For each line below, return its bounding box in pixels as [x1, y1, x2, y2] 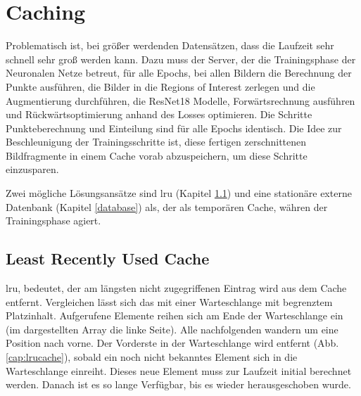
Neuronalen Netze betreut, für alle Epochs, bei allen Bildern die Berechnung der [6, 65, 352, 80]
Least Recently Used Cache [6, 248, 210, 269]
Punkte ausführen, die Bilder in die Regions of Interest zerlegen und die [6, 79, 315, 94]
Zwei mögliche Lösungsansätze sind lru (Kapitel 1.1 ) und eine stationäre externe [6, 186, 352, 200]
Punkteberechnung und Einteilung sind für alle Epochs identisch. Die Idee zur [6, 120, 342, 135]
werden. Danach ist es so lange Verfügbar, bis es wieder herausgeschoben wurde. [6, 377, 351, 392]
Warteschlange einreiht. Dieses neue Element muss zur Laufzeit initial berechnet [6, 363, 352, 378]
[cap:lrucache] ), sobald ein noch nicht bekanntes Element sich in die [6, 350, 298, 364]
